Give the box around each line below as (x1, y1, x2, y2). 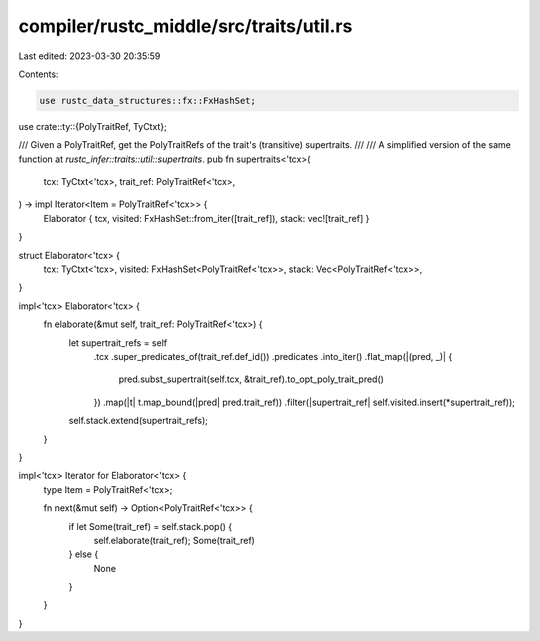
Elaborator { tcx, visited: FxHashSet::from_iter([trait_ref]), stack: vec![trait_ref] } (43, 212, 370, 224)
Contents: (18, 68, 59, 80)
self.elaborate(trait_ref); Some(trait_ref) (93, 534, 255, 546)
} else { (68, 548, 99, 560)
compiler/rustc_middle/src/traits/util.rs (18, 15, 353, 37)
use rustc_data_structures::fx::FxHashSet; (39, 95, 257, 106)
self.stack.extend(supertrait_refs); (68, 415, 209, 427)
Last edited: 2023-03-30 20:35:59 (18, 50, 161, 62)
